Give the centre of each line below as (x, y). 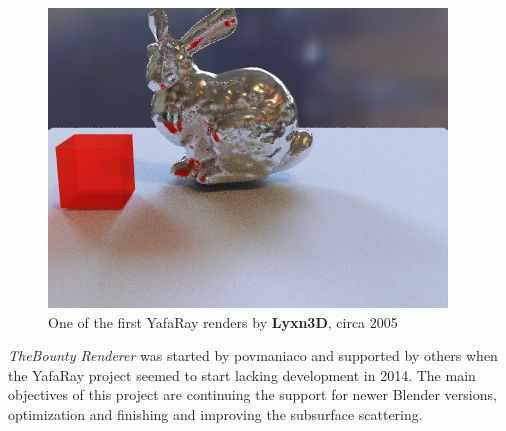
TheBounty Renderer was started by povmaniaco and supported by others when (253, 355)
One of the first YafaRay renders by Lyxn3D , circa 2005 (223, 321)
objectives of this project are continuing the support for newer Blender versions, (252, 394)
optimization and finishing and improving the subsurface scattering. (215, 413)
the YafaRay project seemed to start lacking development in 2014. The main (242, 374)
